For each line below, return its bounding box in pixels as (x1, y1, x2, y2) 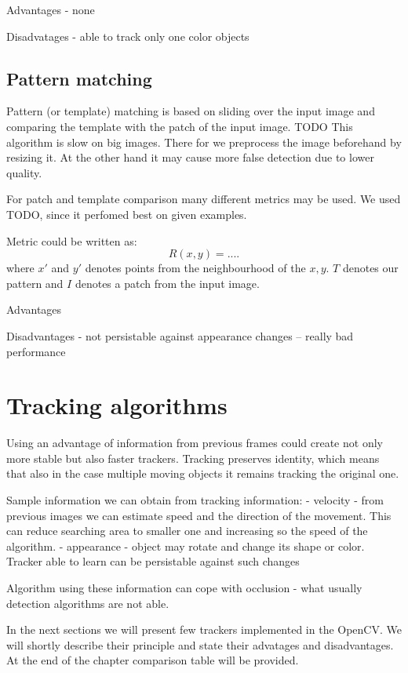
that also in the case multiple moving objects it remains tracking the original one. (6, 465, 399, 482)
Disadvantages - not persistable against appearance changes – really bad (6, 327, 354, 344)
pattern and (6, 275, 64, 291)
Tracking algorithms (6, 389, 228, 421)
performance (6, 343, 66, 359)
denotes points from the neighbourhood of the (85, 260, 306, 276)
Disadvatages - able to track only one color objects (6, 27, 250, 44)
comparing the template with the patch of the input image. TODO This (6, 118, 353, 134)
